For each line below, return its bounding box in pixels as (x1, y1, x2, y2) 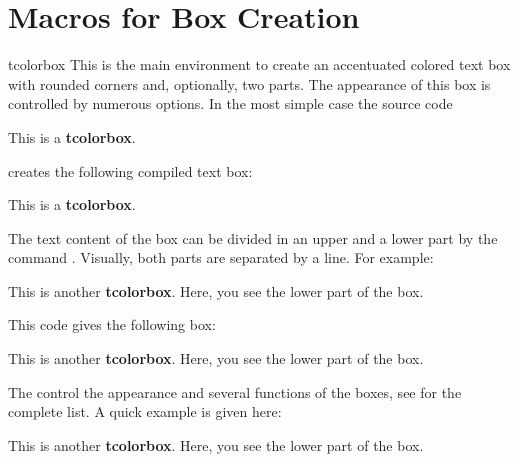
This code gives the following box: (8, 314, 216, 335)
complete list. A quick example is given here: (8, 401, 282, 422)
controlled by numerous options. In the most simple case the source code (8, 93, 453, 114)
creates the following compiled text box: (8, 160, 253, 181)
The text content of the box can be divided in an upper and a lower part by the (8, 227, 498, 248)
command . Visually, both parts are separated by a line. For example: (8, 247, 434, 268)
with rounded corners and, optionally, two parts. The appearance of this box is (8, 73, 491, 94)
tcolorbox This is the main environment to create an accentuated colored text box (8, 54, 511, 75)
